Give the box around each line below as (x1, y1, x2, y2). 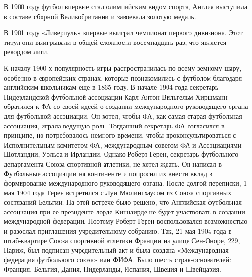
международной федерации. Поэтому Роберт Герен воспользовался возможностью (4, 216, 248, 226)
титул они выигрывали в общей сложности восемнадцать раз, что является (4, 37, 227, 47)
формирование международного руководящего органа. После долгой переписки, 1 (4, 178, 247, 188)
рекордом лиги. (4, 46, 49, 57)
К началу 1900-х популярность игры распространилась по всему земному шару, (4, 63, 242, 73)
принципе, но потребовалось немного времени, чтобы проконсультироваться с (4, 130, 236, 140)
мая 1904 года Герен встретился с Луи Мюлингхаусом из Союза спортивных (4, 187, 231, 197)
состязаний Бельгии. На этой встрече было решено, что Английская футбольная (4, 197, 242, 207)
